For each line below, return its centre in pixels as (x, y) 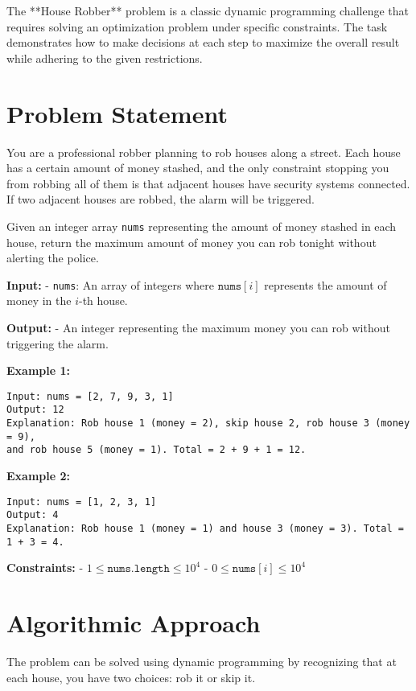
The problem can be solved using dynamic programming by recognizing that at (202, 661)
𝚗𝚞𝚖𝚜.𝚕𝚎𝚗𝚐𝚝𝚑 (138, 569)
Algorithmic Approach (134, 623)
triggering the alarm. (58, 343)
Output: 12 (35, 410)
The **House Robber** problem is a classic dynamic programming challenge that (208, 10)
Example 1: (38, 370)
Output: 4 (33, 515)
